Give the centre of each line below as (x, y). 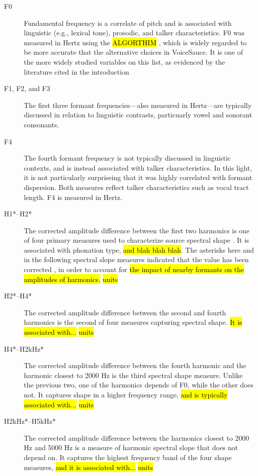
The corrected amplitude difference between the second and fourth (125, 312)
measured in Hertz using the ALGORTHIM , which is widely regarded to (135, 42)
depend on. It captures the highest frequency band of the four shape (128, 457)
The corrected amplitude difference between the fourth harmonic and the (135, 365)
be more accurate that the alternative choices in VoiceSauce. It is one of (133, 52)
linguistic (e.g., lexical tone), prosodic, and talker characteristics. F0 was (134, 33)
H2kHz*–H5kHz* (30, 421)
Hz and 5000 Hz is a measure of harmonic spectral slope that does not (131, 447)
